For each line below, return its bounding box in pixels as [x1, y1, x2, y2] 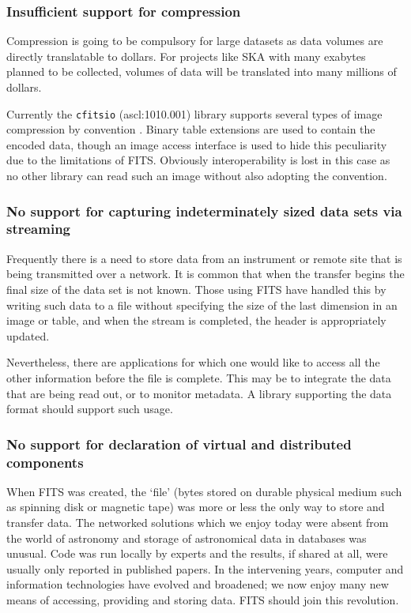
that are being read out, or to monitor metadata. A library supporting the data [6, 385, 392, 401]
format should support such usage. [6, 401, 173, 417]
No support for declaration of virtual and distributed [6, 434, 352, 453]
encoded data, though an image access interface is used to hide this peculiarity [6, 136, 387, 152]
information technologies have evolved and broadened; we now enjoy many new [6, 576, 389, 592]
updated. [6, 327, 50, 344]
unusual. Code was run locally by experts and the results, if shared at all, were [6, 545, 388, 562]
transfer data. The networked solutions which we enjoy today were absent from [6, 514, 389, 531]
